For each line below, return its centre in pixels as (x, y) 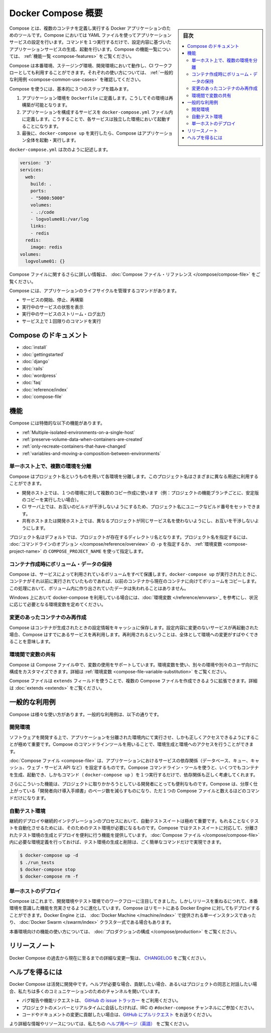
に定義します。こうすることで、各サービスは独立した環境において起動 (94, 119)
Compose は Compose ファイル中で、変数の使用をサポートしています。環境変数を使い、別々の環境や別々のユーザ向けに (134, 664)
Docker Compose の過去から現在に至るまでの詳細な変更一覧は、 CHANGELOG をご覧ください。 (109, 958)
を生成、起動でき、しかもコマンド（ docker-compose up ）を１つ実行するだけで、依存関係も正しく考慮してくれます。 (133, 774)
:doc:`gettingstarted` (43, 354)
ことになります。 (43, 126)
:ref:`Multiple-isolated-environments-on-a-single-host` (79, 432)
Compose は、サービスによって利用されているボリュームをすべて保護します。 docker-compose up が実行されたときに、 (134, 574)
